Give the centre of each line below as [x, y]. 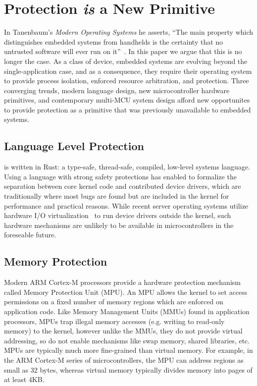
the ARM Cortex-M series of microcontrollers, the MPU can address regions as [124, 359]
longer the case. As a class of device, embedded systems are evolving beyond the [126, 61]
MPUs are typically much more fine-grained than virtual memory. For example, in [128, 350]
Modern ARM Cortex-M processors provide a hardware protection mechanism [122, 282]
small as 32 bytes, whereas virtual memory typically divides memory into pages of [128, 369]
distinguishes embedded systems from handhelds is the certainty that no [114, 41]
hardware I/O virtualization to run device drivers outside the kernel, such [118, 215]
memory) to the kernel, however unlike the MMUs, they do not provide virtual [123, 331]
